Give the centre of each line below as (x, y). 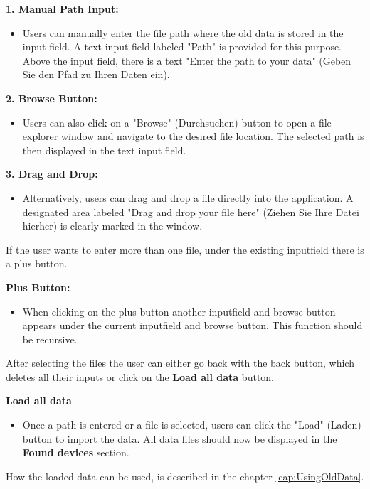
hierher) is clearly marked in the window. (112, 226)
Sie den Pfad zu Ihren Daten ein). (96, 74)
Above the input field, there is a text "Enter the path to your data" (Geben (187, 60)
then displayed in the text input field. (104, 150)
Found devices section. (76, 452)
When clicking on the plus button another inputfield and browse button (179, 311)
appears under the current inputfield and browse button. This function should (192, 325)
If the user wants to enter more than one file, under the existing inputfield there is (185, 249)
